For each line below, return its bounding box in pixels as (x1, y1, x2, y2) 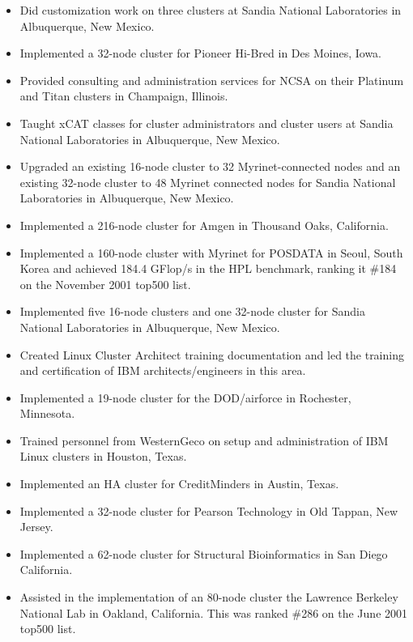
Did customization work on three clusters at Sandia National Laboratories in (19, 2, 402, 18)
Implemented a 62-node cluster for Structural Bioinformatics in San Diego (19, 545, 388, 562)
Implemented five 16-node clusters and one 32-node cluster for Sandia (19, 303, 365, 320)
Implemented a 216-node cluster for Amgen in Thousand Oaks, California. (19, 216, 389, 233)
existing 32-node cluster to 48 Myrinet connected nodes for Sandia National (19, 173, 396, 190)
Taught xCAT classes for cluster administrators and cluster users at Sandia (19, 114, 394, 131)
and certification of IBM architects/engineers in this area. (19, 362, 306, 379)
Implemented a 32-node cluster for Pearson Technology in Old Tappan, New (19, 502, 398, 519)
